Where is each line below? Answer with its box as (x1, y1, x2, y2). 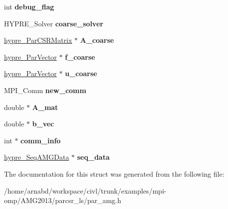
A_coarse (80, 35, 114, 45)
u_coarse (65, 68, 97, 79)
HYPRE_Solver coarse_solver (4, 18, 104, 28)
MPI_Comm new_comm (4, 85, 87, 95)
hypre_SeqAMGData (4, 152, 69, 162)
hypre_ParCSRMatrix (4, 35, 72, 45)
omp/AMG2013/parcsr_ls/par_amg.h (4, 195, 121, 206)
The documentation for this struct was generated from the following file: (4, 168, 225, 179)
